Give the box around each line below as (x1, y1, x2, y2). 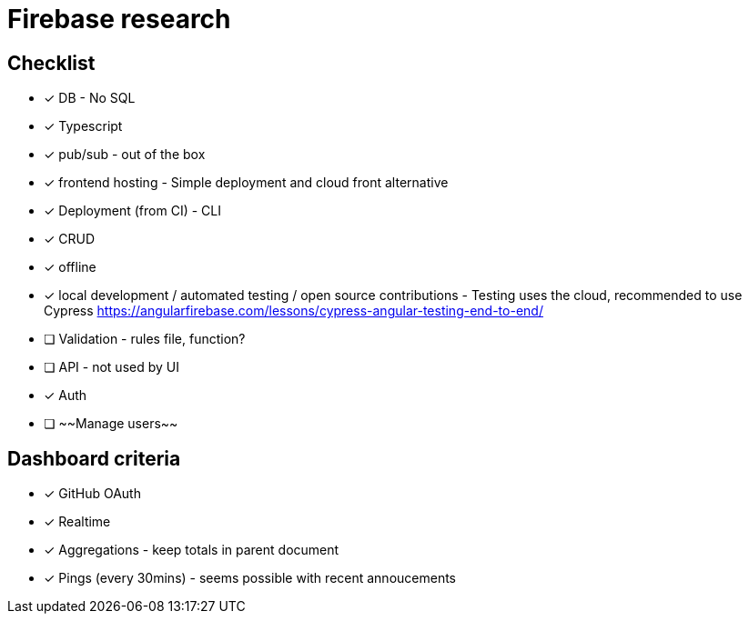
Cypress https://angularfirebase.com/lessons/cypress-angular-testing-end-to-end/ (44, 303, 543, 319)
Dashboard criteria (7, 446, 181, 470)
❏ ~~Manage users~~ (44, 416, 178, 432)
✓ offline (44, 259, 96, 275)
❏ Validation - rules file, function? (44, 331, 246, 347)
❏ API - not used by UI (44, 359, 179, 376)
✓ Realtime (44, 514, 111, 530)
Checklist (7, 51, 96, 75)
